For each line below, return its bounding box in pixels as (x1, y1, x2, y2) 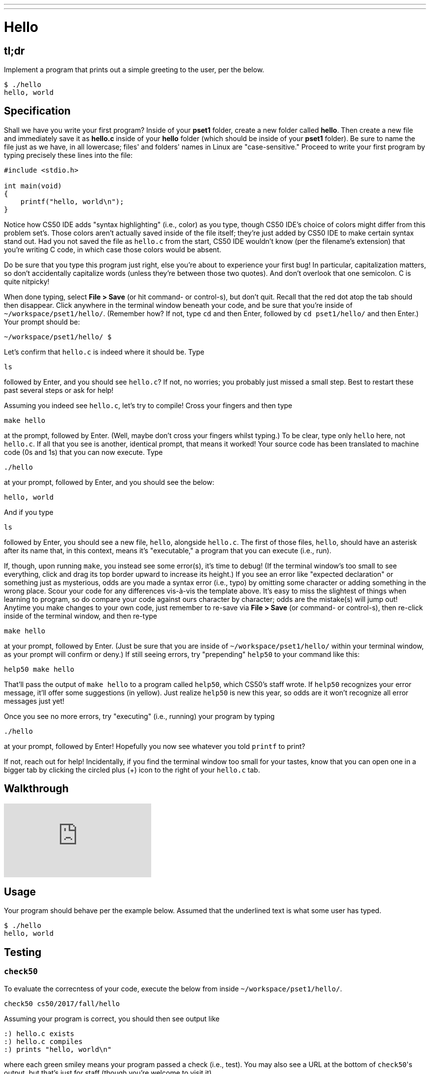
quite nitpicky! (4, 277, 50, 286)
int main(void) (4, 181, 62, 190)
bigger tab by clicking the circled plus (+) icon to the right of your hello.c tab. (4, 765, 260, 774)
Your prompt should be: (4, 317, 80, 326)
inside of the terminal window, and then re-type (4, 611, 157, 620)
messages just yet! (4, 696, 65, 705)
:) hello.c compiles (4, 1037, 83, 1045)
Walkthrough (4, 782, 69, 795)
